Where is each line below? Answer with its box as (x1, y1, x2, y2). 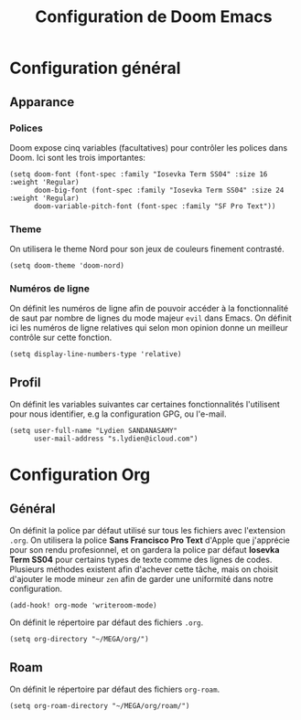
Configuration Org (9, 464, 151, 485)
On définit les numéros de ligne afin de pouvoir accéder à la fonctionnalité (9, 303, 289, 314)
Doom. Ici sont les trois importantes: (9, 152, 146, 163)
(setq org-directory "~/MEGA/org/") (9, 635, 149, 644)
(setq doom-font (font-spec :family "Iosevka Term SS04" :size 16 (9, 169, 268, 179)
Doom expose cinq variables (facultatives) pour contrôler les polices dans (9, 142, 288, 153)
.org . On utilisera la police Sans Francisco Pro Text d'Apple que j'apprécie (9, 535, 290, 545)
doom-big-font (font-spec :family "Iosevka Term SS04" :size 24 (33, 185, 285, 195)
